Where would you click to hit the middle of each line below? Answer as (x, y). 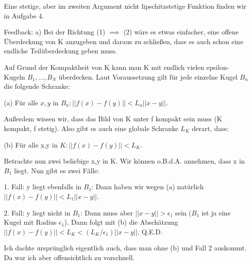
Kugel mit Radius (30, 222)
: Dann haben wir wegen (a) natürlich (148, 187)
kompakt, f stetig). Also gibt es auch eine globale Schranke (91, 128)
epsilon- (218, 67)
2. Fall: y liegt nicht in (37, 212)
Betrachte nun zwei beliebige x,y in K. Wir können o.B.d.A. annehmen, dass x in (125, 161)
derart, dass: (210, 128)
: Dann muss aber (107, 212)
